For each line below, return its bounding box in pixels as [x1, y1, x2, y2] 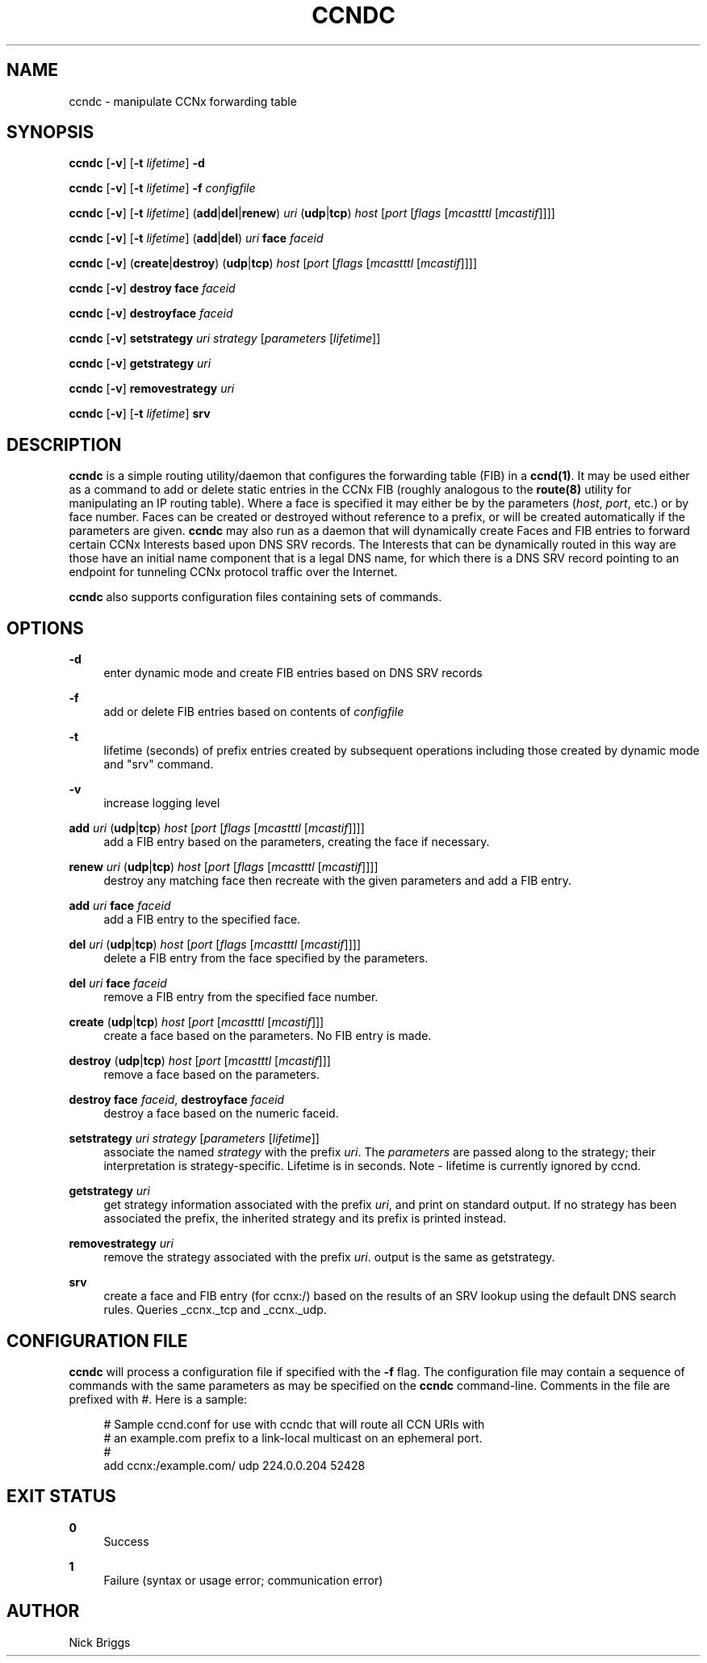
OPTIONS [6, 617, 84, 638]
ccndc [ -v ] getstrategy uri [69, 356, 211, 371]
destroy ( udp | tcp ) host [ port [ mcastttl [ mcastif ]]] [69, 1054, 331, 1068]
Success [103, 1534, 149, 1548]
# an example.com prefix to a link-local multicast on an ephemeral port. [103, 1430, 483, 1445]
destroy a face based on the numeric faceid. [103, 1106, 339, 1121]
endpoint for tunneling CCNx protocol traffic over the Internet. [69, 565, 398, 579]
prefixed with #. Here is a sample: [69, 1391, 248, 1406]
